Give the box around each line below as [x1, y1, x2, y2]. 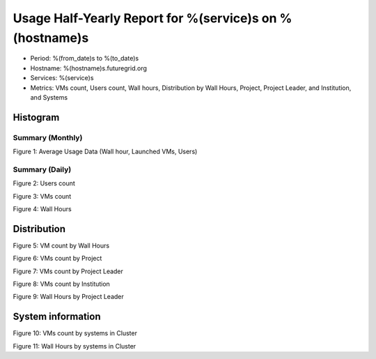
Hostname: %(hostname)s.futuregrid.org [30, 63, 148, 72]
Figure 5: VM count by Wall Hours [13, 241, 110, 250]
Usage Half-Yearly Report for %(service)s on [13, 10, 277, 26]
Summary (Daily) [13, 165, 72, 174]
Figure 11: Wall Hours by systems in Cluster [13, 342, 136, 350]
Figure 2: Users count [13, 179, 76, 188]
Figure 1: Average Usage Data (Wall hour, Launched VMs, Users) [13, 147, 198, 156]
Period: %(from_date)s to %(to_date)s [30, 54, 139, 63]
